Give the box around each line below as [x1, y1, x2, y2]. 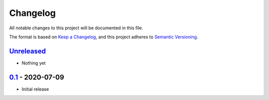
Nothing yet [21, 60, 46, 66]
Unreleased [9, 47, 46, 55]
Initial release [21, 86, 49, 92]
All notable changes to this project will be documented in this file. [9, 25, 143, 31]
